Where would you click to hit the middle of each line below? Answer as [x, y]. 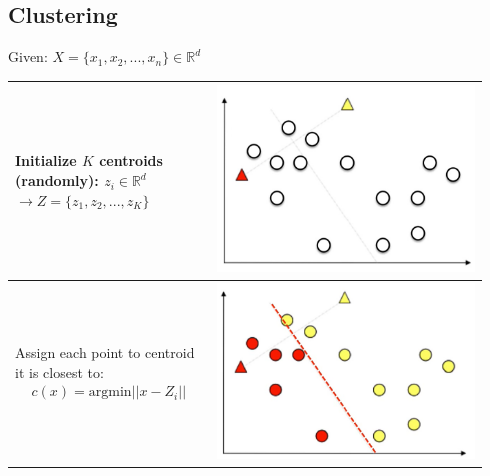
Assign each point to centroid [105, 352]
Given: [28, 56]
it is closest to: [59, 371]
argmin [110, 392]
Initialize [46, 160]
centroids [131, 160]
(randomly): [57, 180]
